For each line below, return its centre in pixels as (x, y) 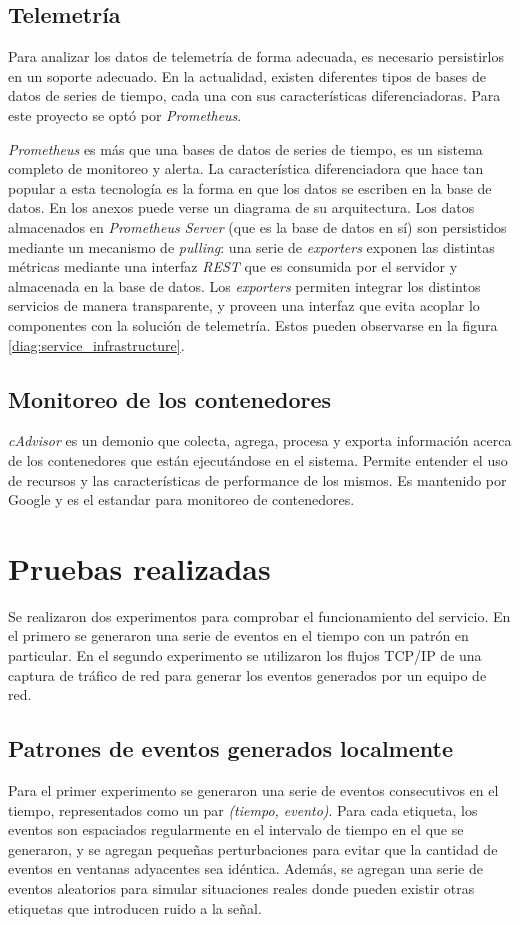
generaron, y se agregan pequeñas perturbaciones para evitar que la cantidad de (253, 848)
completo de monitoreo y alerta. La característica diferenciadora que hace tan (246, 168)
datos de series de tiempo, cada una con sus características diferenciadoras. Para (254, 95)
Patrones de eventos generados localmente (230, 748)
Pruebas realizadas (139, 567)
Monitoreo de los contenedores (170, 398)
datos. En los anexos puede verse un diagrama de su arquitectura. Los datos (241, 207)
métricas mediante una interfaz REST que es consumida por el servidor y (233, 266)
